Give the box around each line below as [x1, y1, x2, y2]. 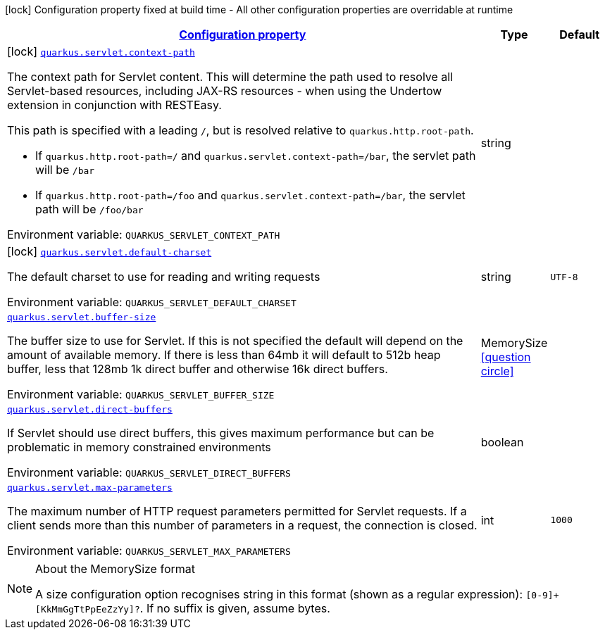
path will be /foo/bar [35, 202, 144, 216]
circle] [480, 363, 514, 378]
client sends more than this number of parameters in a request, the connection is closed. [7, 518, 478, 532]
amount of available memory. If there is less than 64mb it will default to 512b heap [7, 348, 441, 362]
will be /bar [35, 163, 95, 177]
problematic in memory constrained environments [7, 440, 271, 454]
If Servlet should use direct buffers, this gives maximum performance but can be [7, 426, 435, 440]
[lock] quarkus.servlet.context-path [7, 44, 195, 58]
